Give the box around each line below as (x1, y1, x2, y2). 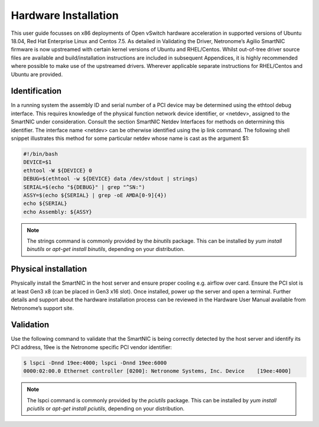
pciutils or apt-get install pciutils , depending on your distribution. (27, 405, 185, 412)
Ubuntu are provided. (11, 71, 63, 78)
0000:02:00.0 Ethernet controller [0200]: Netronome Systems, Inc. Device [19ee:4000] (23, 368, 292, 374)
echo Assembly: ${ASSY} (23, 208, 93, 215)
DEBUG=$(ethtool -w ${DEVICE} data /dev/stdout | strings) (23, 175, 198, 182)
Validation (11, 320, 50, 330)
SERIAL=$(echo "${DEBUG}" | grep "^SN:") (23, 184, 145, 190)
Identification (11, 86, 62, 96)
